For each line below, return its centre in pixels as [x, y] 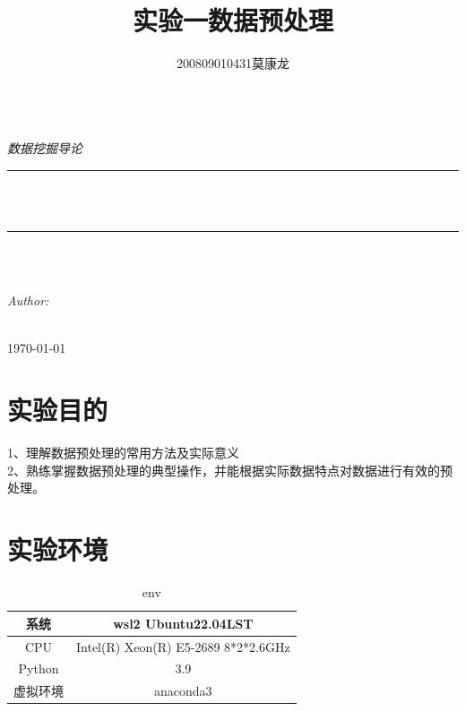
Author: [28, 300]
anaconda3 [183, 691]
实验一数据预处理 [233, 20]
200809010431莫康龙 [233, 63]
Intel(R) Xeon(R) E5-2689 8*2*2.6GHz [183, 646]
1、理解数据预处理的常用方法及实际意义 [123, 453]
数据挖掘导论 [45, 148]
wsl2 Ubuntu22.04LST [183, 623]
